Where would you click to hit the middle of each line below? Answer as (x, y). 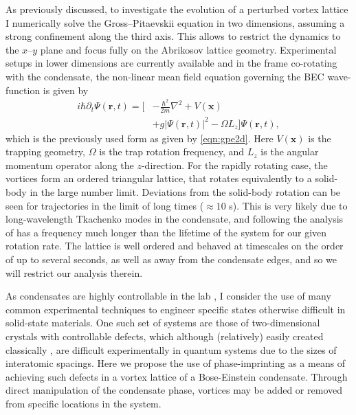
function (23, 90)
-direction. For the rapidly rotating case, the (234, 165)
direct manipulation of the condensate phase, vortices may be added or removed (174, 390)
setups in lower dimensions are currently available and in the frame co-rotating (171, 63)
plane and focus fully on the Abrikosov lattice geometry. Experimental (188, 49)
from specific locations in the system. (84, 403)
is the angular (290, 152)
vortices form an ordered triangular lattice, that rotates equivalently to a (159, 178)
